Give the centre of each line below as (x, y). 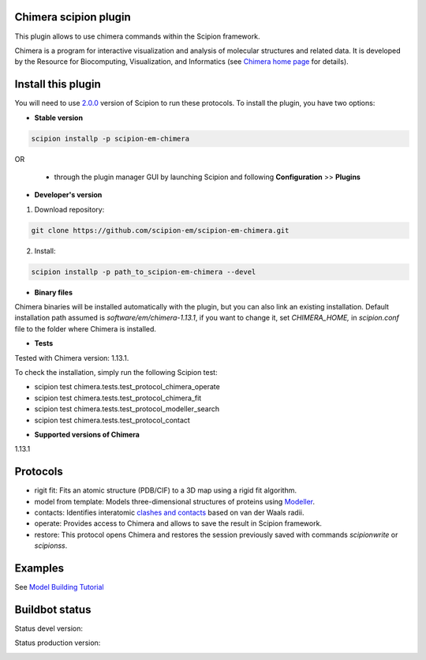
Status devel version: (49, 628)
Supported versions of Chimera (87, 434)
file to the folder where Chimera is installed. (86, 328)
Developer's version (68, 195)
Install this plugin (58, 84)
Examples (39, 568)
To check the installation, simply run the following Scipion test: (116, 373)
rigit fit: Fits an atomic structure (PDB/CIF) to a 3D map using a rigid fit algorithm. (166, 490)
